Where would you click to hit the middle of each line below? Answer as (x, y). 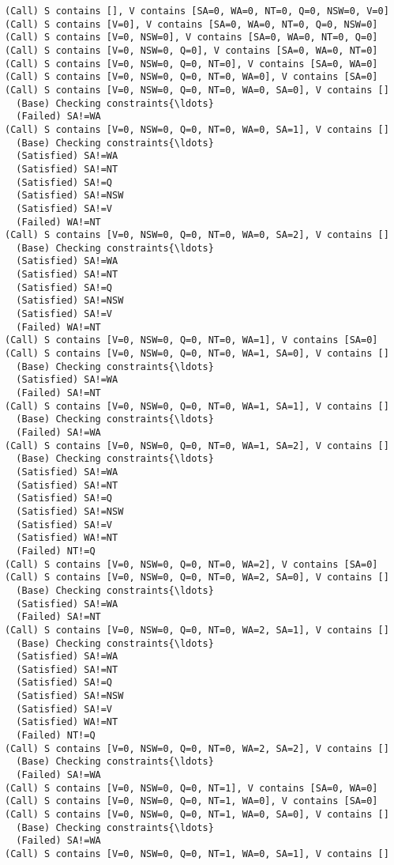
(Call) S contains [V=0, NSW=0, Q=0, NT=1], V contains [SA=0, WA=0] (191, 788)
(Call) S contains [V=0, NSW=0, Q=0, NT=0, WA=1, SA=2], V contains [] (197, 446)
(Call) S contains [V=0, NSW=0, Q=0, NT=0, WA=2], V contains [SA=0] (191, 564)
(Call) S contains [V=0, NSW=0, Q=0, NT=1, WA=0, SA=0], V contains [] (197, 815)
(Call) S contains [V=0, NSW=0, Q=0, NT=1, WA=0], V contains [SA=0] (191, 801)
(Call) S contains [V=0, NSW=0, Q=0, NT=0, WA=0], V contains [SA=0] (191, 77)
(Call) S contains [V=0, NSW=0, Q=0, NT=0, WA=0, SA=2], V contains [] (197, 235)
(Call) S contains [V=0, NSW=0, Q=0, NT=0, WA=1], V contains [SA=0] (191, 340)
